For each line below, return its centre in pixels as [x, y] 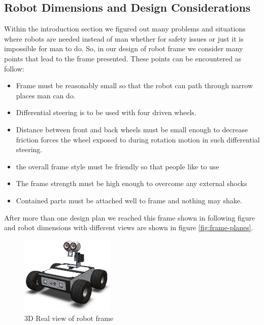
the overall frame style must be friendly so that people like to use [118, 166]
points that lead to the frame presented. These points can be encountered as [123, 58]
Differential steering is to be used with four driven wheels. [106, 112]
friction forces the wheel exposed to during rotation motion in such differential [138, 139]
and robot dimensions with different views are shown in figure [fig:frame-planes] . [129, 227]
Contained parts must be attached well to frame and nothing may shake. [129, 200]
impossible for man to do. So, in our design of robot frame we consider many [124, 48]
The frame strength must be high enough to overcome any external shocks [131, 183]
